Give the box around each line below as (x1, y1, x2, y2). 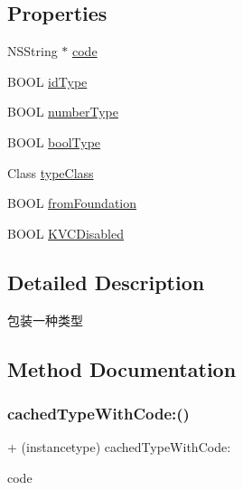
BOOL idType (7, 71, 88, 90)
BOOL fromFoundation (7, 193, 136, 212)
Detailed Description (7, 268, 205, 296)
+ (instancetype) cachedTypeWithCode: (7, 438, 231, 457)
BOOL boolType (7, 132, 101, 151)
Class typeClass (7, 163, 94, 182)
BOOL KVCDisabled (7, 223, 124, 242)
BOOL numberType (7, 102, 118, 121)
